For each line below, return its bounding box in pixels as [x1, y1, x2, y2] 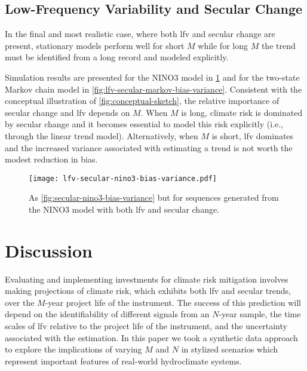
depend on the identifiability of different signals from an [5, 308, 210, 320]
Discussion [5, 238, 93, 262]
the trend [261, 39, 296, 51]
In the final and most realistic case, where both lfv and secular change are [5, 27, 275, 40]
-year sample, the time [219, 308, 301, 320]
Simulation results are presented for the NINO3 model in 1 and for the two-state [5, 70, 300, 83]
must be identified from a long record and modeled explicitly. [5, 51, 229, 63]
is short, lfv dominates [211, 129, 294, 142]
